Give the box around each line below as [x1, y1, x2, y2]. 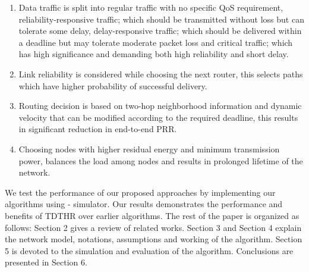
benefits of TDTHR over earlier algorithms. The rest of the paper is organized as [5, 209, 299, 221]
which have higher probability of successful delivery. [18, 79, 207, 92]
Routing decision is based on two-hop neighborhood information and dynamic [18, 99, 302, 112]
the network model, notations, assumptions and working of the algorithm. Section [5, 233, 302, 245]
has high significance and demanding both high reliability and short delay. [18, 48, 289, 60]
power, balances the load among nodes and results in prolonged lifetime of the [18, 154, 303, 167]
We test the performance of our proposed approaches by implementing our [5, 186, 276, 198]
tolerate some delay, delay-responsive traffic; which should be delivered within [18, 24, 302, 37]
